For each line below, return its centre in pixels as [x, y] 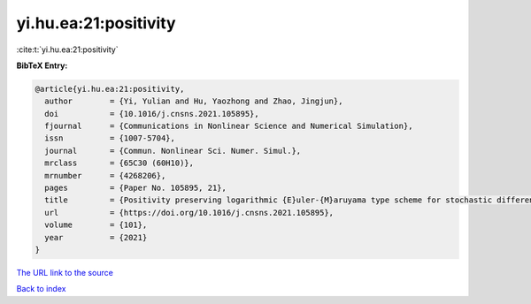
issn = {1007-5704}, [110, 138]
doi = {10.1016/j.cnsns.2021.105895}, [152, 114]
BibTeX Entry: [42, 65]
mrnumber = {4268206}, [105, 175]
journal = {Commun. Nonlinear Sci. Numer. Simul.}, [173, 151]
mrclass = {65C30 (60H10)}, [119, 163]
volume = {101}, [96, 225]
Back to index [41, 289]
